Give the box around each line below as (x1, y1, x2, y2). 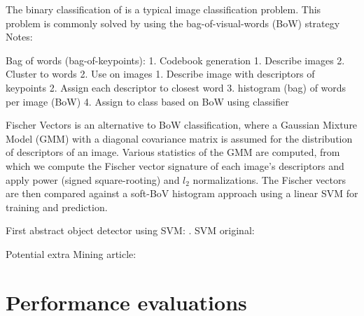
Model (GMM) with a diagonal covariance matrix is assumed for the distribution (6, 131, 353, 145)
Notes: (6, 29, 33, 44)
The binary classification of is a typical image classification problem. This (6, 2, 321, 16)
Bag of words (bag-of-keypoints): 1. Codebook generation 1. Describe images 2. (6, 52, 345, 67)
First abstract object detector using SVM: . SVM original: (6, 223, 255, 238)
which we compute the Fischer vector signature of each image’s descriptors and (6, 158, 344, 173)
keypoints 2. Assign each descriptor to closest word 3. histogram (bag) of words (6, 80, 346, 94)
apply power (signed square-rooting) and (6, 172, 180, 187)
